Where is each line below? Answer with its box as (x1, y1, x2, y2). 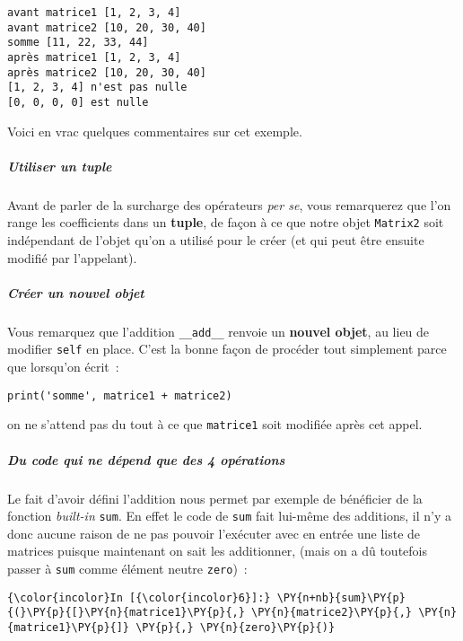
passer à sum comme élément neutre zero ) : (7, 558, 248, 577)
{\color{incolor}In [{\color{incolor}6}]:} (7, 591, 271, 604)
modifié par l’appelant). (7, 248, 137, 267)
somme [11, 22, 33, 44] (7, 36, 149, 49)
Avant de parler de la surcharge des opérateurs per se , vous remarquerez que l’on (7, 195, 451, 214)
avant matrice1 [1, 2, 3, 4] (7, 6, 181, 19)
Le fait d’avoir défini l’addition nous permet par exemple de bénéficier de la (7, 488, 423, 507)
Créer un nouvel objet (7, 283, 144, 302)
